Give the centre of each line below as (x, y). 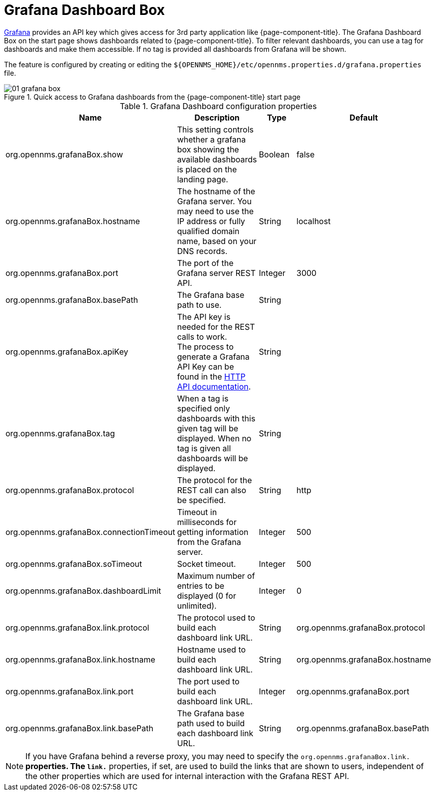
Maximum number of (216, 576)
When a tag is (203, 398)
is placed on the (207, 169)
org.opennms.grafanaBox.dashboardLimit (83, 591)
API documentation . (214, 386)
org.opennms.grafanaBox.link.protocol (77, 627)
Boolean (274, 154)
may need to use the (216, 211)
